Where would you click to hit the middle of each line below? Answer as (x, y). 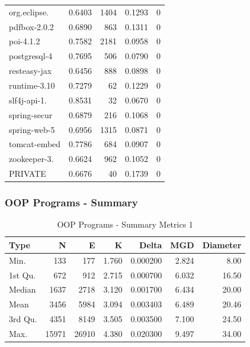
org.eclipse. (29, 12)
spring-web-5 (32, 129)
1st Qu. (23, 275)
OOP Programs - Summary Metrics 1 (125, 224)
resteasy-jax (31, 71)
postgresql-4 (31, 56)
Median (23, 289)
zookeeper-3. (31, 159)
